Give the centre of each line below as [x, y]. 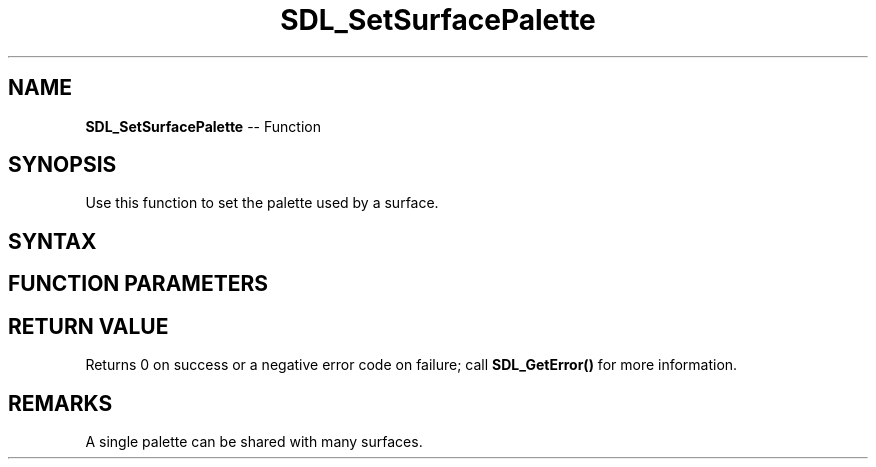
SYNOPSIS [62, 165]
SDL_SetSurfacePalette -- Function [203, 126]
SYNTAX [52, 241]
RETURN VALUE [88, 326]
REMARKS [60, 403]
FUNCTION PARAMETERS [138, 284]
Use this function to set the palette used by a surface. [262, 203]
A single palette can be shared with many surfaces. [254, 441]
